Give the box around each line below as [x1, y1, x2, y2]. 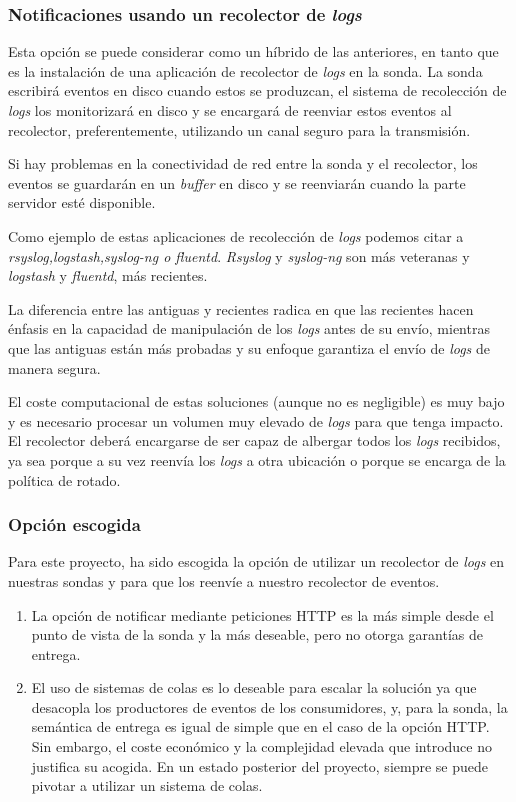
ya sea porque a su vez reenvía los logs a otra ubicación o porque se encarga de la [8, 449, 506, 470]
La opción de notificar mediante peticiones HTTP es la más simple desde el [31, 604, 494, 625]
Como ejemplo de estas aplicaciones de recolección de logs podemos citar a [8, 225, 464, 246]
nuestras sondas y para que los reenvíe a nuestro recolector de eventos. [8, 570, 440, 591]
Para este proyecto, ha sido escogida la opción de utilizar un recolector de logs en [8, 551, 505, 572]
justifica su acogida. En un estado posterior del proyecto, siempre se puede [31, 755, 488, 776]
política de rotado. [8, 469, 121, 490]
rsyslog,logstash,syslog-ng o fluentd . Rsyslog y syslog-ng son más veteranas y [8, 245, 470, 266]
